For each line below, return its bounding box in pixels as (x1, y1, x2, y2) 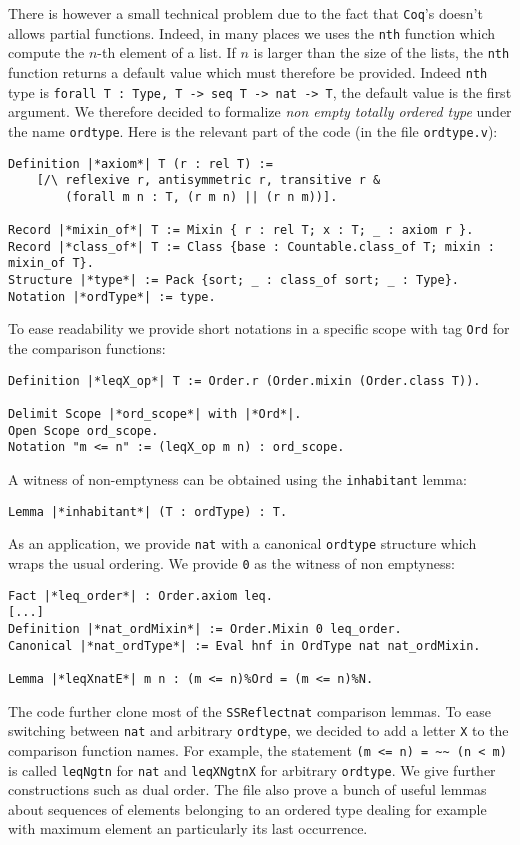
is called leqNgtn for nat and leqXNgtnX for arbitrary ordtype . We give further (8, 759, 496, 780)
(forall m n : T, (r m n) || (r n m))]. (65, 189, 338, 204)
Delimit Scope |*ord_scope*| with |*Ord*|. (8, 407, 302, 421)
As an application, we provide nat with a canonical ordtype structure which (8, 533, 477, 554)
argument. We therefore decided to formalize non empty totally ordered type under (8, 101, 512, 122)
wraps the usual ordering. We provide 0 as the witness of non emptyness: (8, 552, 455, 573)
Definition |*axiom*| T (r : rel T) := (8, 156, 273, 171)
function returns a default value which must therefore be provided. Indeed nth (8, 61, 488, 82)
